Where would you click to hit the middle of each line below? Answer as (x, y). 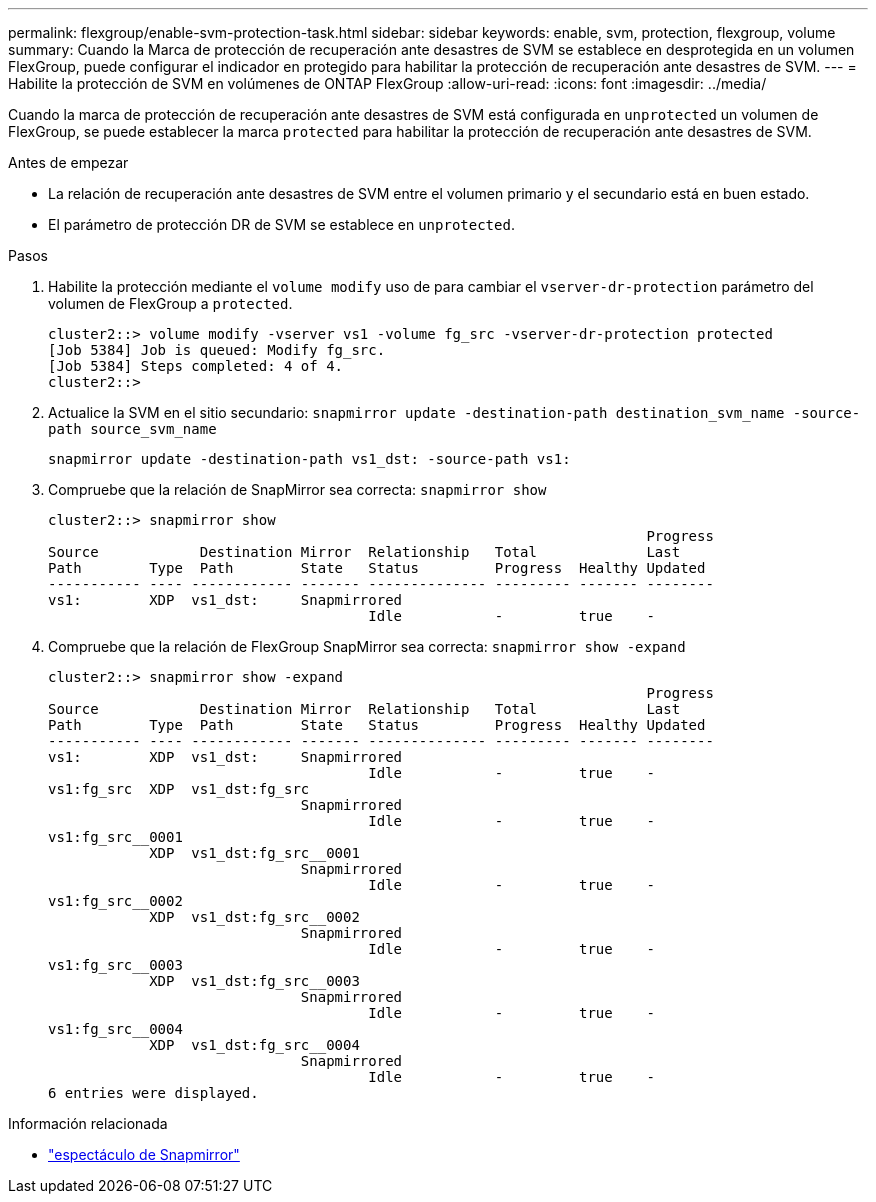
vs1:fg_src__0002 (115, 901)
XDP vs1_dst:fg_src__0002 (254, 917)
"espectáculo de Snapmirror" (144, 1154)
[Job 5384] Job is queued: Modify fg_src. (217, 350)
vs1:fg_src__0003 (115, 965)
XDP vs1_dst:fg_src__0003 (254, 981)
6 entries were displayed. (153, 1093)
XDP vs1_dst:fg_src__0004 (254, 1045)
